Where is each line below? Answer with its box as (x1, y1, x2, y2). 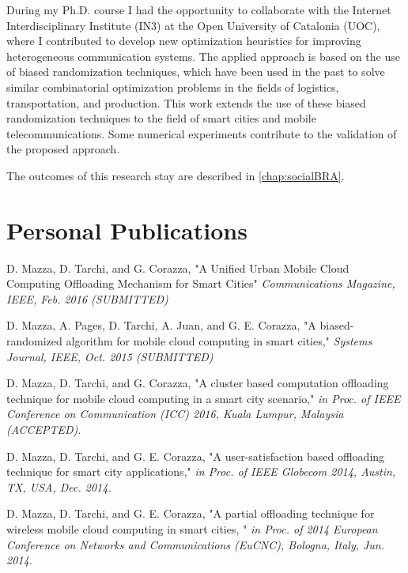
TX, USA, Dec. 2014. (6, 478, 111, 495)
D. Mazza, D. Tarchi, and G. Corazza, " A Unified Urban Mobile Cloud (6, 259, 349, 276)
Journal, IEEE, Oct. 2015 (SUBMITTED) (6, 348, 213, 364)
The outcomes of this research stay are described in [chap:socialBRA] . (6, 167, 345, 183)
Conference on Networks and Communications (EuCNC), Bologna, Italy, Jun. (6, 536, 385, 552)
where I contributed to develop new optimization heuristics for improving (6, 32, 361, 49)
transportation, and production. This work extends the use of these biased (6, 94, 366, 111)
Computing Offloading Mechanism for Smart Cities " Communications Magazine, (6, 275, 395, 292)
